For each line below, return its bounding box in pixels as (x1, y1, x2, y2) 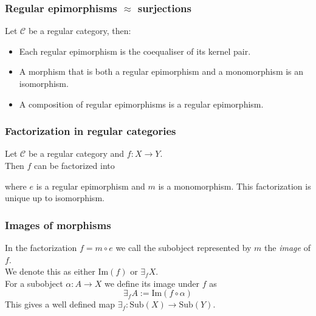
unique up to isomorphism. (5, 191, 105, 204)
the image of (264, 241, 311, 253)
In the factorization (5, 241, 77, 253)
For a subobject (5, 276, 63, 289)
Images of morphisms (5, 217, 111, 232)
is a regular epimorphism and (36, 179, 145, 192)
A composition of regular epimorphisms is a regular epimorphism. (19, 97, 264, 110)
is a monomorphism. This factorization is (158, 179, 311, 192)
